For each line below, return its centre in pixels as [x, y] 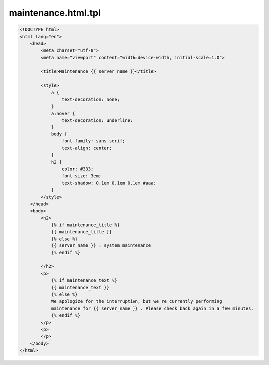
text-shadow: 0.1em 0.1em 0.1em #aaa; [109, 183]
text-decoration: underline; [97, 120]
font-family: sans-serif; [93, 141]
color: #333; [77, 169]
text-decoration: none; [90, 99]
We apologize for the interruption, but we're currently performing [136, 302]
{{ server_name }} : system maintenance [101, 246]
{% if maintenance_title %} [85, 225]
